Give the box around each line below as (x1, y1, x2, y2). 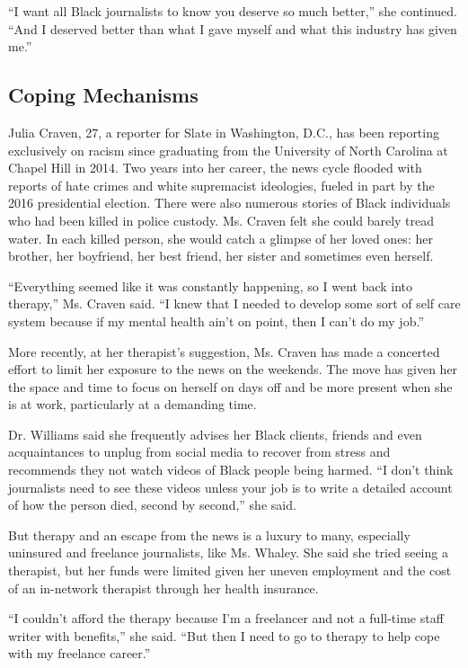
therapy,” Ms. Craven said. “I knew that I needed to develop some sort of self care (8, 294, 461, 313)
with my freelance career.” (8, 644, 151, 663)
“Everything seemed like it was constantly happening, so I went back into (8, 276, 413, 295)
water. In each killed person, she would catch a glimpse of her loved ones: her (8, 228, 433, 247)
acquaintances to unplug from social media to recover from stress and (8, 442, 391, 461)
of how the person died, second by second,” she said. (8, 495, 296, 514)
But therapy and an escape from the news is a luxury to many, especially (8, 525, 411, 544)
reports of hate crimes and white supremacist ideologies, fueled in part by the (8, 175, 435, 194)
